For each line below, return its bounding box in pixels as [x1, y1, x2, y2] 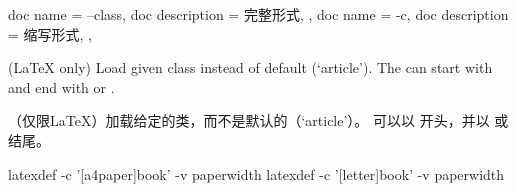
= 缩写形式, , [8, 23, 93, 44]
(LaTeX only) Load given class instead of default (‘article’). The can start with [8, 57, 493, 78]
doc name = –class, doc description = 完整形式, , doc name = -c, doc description [8, 4, 509, 24]
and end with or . [8, 76, 115, 97]
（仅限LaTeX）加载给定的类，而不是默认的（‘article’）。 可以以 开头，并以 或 [8, 110, 509, 131]
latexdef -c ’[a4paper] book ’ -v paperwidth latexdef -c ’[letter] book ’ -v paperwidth [8, 163, 505, 184]
